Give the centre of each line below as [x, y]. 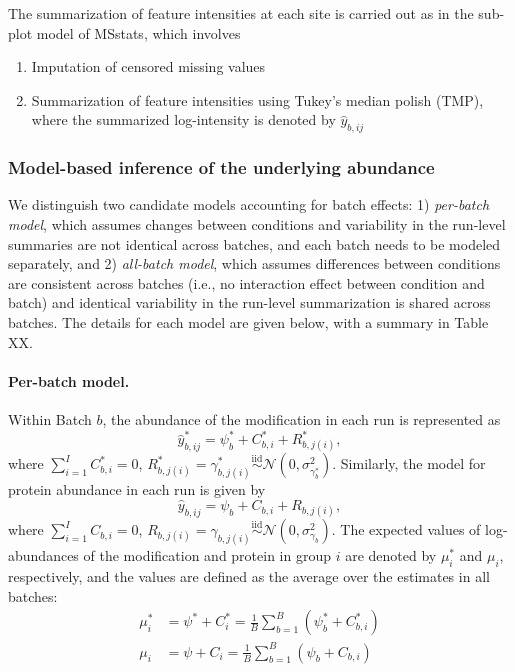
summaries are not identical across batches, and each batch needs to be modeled [254, 243]
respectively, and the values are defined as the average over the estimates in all [249, 575]
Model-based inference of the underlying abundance [221, 167]
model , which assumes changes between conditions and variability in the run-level [257, 223]
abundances [43, 555]
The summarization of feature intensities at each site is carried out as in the [241, 13]
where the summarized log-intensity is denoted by [183, 119]
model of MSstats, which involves [138, 32]
